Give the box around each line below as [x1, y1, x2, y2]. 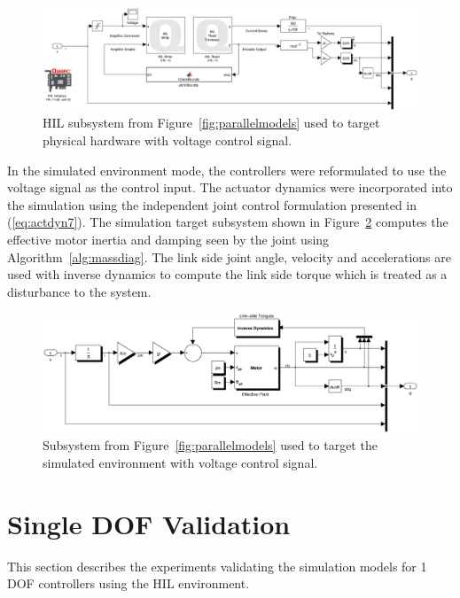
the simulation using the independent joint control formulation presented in [7, 195, 417, 214]
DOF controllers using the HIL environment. [7, 574, 250, 593]
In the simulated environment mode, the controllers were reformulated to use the [7, 160, 447, 179]
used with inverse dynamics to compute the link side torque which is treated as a [7, 265, 448, 283]
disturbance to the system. [7, 282, 152, 300]
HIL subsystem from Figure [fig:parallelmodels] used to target [43, 113, 380, 132]
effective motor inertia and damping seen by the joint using [7, 229, 330, 248]
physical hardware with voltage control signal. [43, 130, 292, 149]
